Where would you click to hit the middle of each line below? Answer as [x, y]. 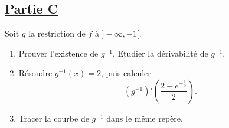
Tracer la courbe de [54, 118]
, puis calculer [126, 73]
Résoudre [35, 73]
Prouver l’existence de [58, 53]
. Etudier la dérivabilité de [160, 53]
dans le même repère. [145, 118]
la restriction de [57, 33]
